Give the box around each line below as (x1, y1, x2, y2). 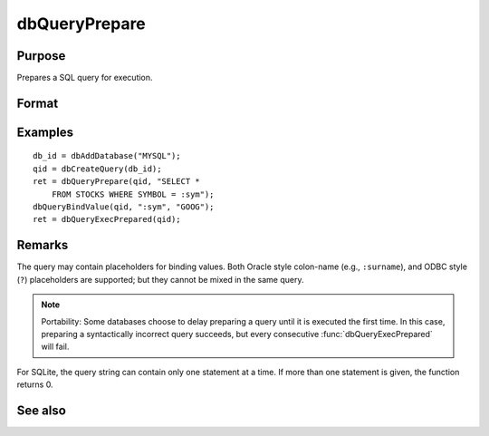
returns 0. (16, 379, 53, 390)
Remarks (16, 237, 69, 253)
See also (16, 402, 67, 418)
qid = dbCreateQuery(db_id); (33, 163, 162, 174)
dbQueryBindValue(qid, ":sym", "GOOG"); (33, 202, 215, 212)
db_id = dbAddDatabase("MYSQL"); (33, 150, 181, 161)
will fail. (41, 341, 70, 353)
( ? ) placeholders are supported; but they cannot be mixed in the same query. (16, 274, 304, 285)
